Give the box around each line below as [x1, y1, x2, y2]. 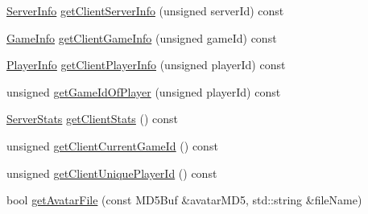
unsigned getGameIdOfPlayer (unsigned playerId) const [6, 83, 281, 100]
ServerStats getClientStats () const [6, 110, 179, 127]
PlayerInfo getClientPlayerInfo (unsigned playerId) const [6, 56, 286, 73]
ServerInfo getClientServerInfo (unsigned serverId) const [6, 2, 284, 19]
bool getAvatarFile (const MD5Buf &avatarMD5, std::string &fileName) [6, 191, 362, 208]
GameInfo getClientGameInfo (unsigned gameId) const [6, 29, 277, 46]
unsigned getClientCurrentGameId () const [6, 137, 218, 154]
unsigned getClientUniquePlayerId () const [6, 164, 217, 181]
